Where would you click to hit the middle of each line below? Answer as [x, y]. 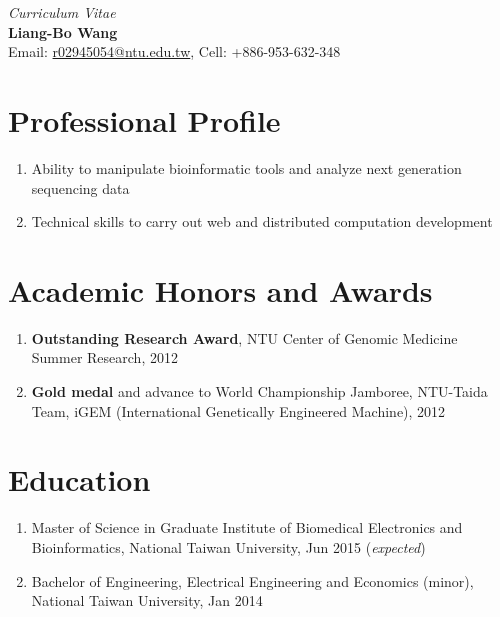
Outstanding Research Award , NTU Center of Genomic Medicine [244, 337]
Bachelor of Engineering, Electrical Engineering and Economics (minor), [252, 580]
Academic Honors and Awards [220, 289]
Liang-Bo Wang [63, 31]
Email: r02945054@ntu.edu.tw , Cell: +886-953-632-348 [174, 51]
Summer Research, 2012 [104, 357]
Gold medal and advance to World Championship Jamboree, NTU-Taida [259, 391]
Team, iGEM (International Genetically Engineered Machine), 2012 [238, 410]
